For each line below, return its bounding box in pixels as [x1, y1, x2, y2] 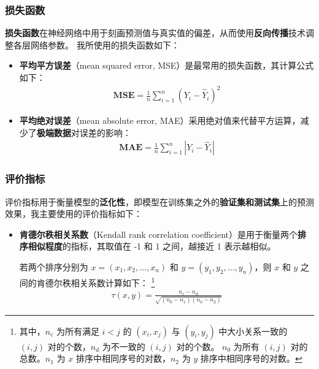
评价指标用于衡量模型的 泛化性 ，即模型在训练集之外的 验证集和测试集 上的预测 [5, 195, 314, 208]
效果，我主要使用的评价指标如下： [5, 207, 142, 220]
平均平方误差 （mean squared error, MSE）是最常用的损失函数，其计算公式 [19, 59, 314, 72]
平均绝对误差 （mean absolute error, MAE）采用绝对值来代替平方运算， [19, 114, 301, 127]
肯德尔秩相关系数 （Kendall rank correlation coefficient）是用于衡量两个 [19, 227, 298, 240]
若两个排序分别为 [19, 260, 88, 273]
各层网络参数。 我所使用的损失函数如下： [13, 38, 180, 51]
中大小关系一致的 [218, 324, 288, 337]
